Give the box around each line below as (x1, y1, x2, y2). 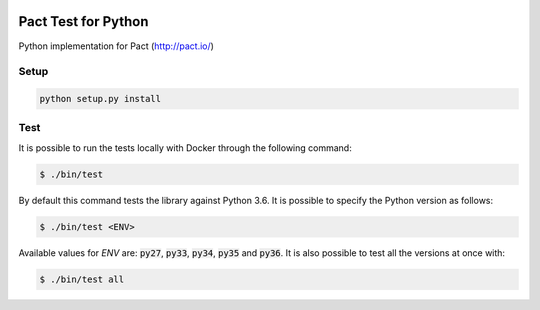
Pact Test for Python (18, 13, 149, 30)
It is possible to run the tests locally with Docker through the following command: (18, 141, 352, 154)
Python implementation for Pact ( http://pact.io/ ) (18, 40, 215, 52)
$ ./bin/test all (39, 273, 125, 285)
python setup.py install (39, 93, 162, 105)
